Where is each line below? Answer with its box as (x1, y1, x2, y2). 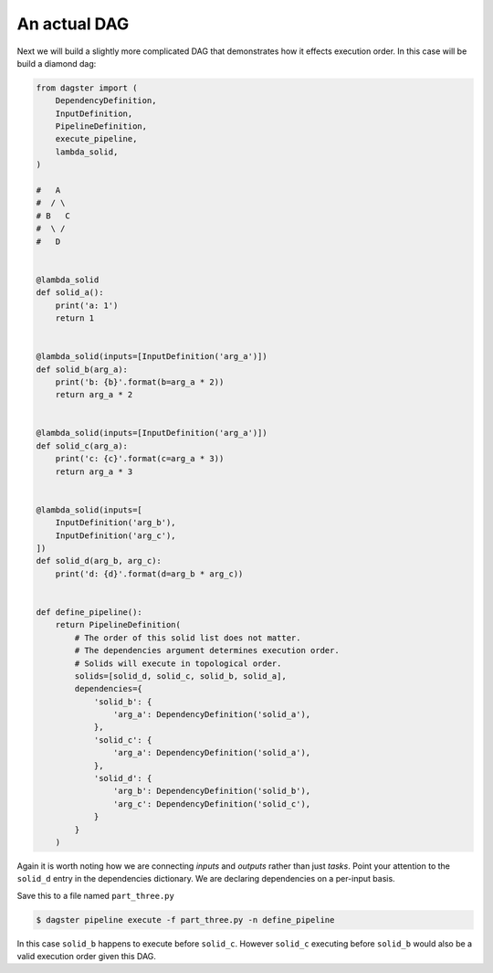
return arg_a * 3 (55, 466, 133, 477)
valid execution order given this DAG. (16, 951, 157, 962)
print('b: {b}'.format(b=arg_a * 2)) (55, 376, 225, 387)
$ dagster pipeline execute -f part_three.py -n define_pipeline (36, 915, 335, 925)
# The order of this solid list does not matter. (74, 632, 301, 643)
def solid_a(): (36, 288, 104, 298)
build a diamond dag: (16, 58, 97, 69)
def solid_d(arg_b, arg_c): (36, 555, 162, 566)
